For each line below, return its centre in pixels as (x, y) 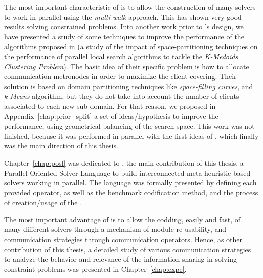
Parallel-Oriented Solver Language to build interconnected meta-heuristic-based (127, 172)
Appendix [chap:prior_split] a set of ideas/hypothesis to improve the (111, 116)
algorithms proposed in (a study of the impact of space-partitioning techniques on (131, 46)
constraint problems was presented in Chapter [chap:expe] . (95, 269)
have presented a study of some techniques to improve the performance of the (124, 36)
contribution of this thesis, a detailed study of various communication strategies (128, 249)
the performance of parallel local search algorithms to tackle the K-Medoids (121, 56)
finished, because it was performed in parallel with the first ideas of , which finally (131, 135)
